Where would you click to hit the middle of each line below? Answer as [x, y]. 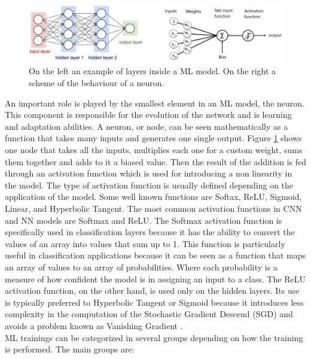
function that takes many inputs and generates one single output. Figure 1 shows [153, 138]
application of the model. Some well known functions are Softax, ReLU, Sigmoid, [153, 197]
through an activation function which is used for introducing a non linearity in [149, 173]
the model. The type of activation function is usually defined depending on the [149, 185]
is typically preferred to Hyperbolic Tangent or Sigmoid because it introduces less [154, 302]
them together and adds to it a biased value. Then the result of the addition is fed [155, 161]
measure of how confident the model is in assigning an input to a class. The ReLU [155, 279]
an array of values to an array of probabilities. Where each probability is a [141, 267]
